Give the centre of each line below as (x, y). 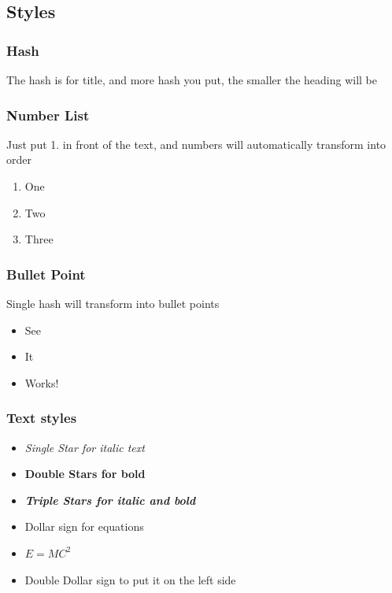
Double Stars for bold (85, 474)
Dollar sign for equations (84, 526)
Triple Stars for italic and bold (110, 500)
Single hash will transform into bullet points (113, 303)
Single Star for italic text (85, 447)
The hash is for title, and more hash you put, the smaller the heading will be (192, 80)
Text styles (42, 418)
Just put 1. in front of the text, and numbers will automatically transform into (196, 144)
